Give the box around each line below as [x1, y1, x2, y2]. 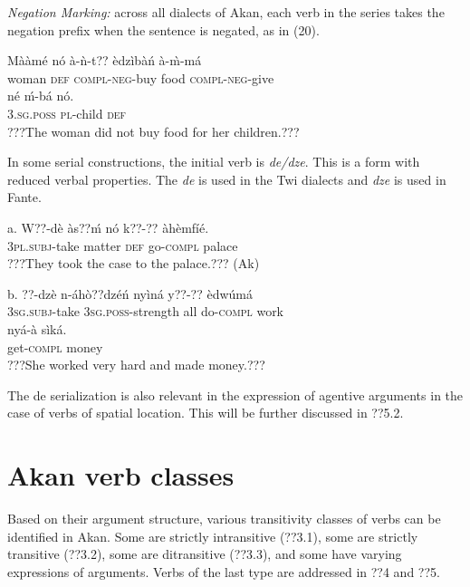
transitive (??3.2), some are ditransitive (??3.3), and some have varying [7, 544, 402, 563]
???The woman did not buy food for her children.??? [7, 121, 300, 140]
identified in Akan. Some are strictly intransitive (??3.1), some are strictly [7, 526, 418, 545]
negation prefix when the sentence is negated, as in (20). [7, 20, 320, 39]
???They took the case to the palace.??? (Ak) [7, 254, 260, 273]
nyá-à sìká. [7, 319, 67, 338]
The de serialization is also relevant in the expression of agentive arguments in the [7, 385, 464, 404]
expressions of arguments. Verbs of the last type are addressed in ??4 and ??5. [7, 562, 440, 581]
